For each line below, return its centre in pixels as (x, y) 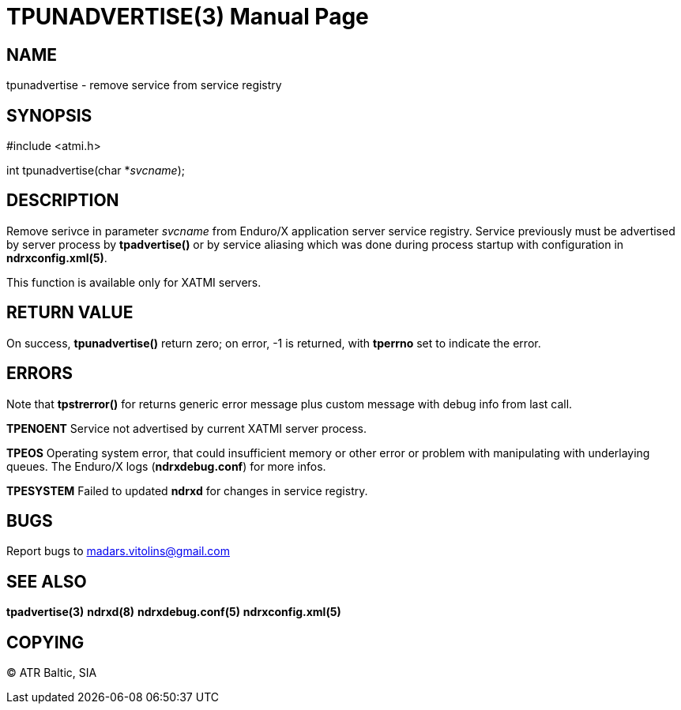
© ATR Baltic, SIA (52, 673)
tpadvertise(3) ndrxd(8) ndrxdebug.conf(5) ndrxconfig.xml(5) (174, 612)
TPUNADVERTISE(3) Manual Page (188, 17)
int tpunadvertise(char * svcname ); (96, 171)
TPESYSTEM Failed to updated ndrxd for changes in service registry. (187, 490)
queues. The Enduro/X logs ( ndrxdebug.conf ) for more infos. (166, 466)
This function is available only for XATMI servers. (134, 282)
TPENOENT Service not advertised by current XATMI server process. (187, 428)
